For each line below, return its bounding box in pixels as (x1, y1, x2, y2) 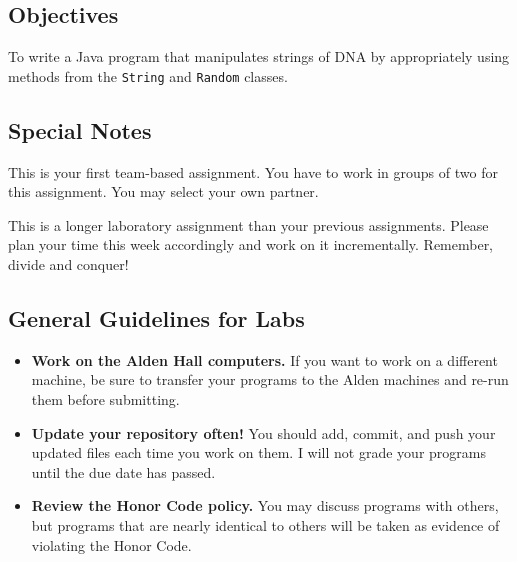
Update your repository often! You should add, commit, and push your (31, 422, 496, 443)
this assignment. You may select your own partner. (8, 181, 319, 202)
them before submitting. (31, 389, 180, 410)
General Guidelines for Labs (8, 303, 305, 334)
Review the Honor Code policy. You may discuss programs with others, (31, 495, 499, 516)
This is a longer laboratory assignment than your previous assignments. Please (8, 214, 489, 235)
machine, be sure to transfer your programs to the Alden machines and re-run (31, 369, 509, 390)
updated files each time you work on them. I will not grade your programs (31, 442, 486, 463)
